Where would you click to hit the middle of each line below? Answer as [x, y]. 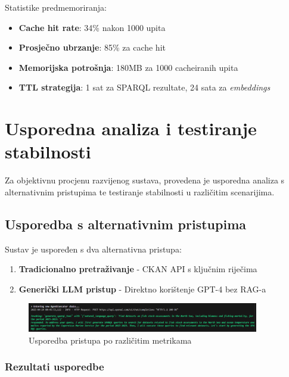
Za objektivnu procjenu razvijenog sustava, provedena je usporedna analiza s [145, 180]
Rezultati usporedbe [55, 367]
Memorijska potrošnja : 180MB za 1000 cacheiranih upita [128, 67]
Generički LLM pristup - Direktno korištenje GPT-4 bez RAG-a [142, 289]
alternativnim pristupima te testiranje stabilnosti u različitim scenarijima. [140, 191]
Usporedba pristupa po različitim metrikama [110, 340]
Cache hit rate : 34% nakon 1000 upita [92, 27]
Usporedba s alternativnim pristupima [126, 224]
